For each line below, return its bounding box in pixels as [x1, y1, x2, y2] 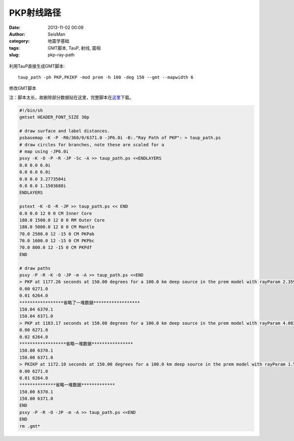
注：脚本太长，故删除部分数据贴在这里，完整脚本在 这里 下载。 [9, 94, 134, 100]
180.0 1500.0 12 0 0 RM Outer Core [19, 217, 105, 223]
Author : [9, 31, 25, 37]
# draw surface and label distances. [19, 128, 110, 133]
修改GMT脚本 [9, 85, 37, 91]
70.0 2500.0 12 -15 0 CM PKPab [19, 231, 95, 236]
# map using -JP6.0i [19, 149, 69, 154]
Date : [9, 25, 21, 30]
